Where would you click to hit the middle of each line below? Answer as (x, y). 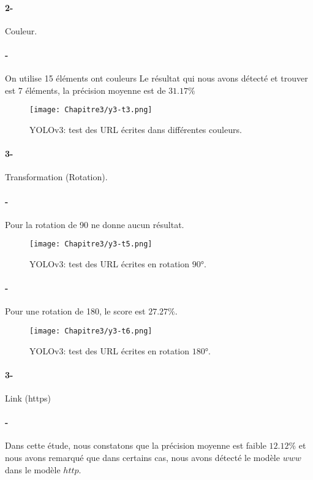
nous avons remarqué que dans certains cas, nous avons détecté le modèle (142, 458)
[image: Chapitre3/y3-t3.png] (91, 110)
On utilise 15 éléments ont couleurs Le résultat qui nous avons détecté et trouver (156, 78)
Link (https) (28, 398)
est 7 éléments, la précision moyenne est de (85, 90)
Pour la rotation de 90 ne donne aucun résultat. (95, 224)
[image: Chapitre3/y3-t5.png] (91, 244)
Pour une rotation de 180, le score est (75, 311)
